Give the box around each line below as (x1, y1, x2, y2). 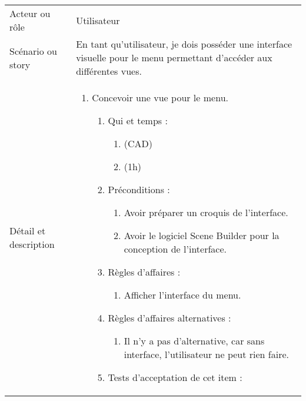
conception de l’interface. (124, 242, 227, 256)
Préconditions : (108, 183, 170, 196)
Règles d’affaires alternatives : (108, 311, 231, 324)
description (9, 237, 55, 251)
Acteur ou (9, 6, 51, 20)
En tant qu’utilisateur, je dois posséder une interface (76, 37, 292, 51)
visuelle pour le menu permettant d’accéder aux (76, 51, 272, 64)
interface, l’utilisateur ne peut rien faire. (124, 347, 290, 361)
